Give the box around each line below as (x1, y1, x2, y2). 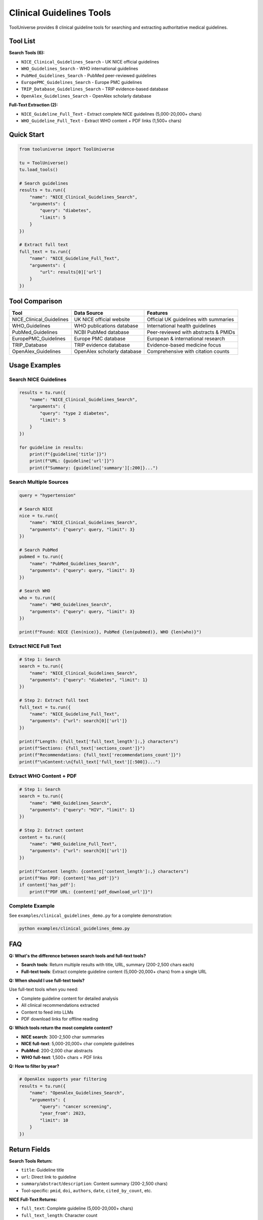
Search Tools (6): (9, 50, 45, 56)
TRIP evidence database (74, 342, 130, 348)
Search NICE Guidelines (9, 376, 67, 383)
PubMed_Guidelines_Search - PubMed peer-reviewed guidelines (21, 72, 157, 78)
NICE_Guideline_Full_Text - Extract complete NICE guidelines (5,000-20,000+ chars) (21, 111, 202, 117)
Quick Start (9, 130, 44, 139)
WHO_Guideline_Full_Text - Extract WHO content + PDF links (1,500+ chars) (21, 118, 182, 123)
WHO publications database (74, 323, 138, 329)
